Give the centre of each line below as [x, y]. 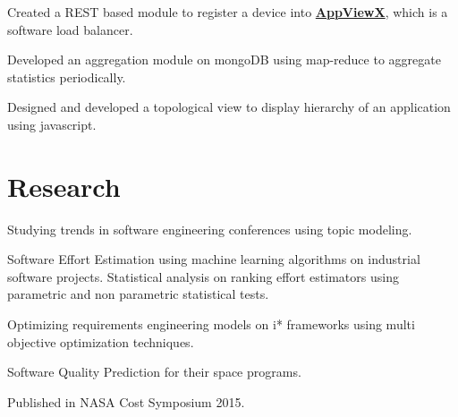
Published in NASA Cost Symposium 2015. [126, 401]
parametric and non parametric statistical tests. [138, 294]
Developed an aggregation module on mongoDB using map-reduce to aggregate [224, 60]
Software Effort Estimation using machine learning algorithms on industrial [214, 259]
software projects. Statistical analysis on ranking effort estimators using [203, 276]
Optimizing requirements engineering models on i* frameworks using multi [211, 324]
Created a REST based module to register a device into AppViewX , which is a [228, 12]
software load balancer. [70, 29]
